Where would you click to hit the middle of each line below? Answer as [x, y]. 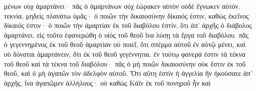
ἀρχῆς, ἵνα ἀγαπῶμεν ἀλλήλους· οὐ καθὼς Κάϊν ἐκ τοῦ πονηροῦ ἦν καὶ [107, 82]
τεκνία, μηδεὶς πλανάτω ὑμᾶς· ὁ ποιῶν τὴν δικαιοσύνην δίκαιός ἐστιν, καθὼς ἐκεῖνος [127, 15]
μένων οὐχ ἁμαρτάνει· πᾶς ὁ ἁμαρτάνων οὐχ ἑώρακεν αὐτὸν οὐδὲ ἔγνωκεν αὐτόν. [122, 6]
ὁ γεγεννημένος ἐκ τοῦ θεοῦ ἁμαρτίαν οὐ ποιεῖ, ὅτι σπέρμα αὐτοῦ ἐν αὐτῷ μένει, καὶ [125, 44]
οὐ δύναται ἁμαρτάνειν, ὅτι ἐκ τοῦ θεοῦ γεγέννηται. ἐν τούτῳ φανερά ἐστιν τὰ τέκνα [125, 54]
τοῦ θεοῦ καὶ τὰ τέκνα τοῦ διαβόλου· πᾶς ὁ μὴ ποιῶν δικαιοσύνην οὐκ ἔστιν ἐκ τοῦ [125, 63]
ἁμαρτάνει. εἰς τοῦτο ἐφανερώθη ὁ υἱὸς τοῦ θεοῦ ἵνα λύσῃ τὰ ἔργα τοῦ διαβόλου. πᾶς [126, 34]
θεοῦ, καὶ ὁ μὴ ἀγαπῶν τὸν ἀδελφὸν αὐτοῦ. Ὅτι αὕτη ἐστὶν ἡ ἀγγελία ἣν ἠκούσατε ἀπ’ [128, 73]
